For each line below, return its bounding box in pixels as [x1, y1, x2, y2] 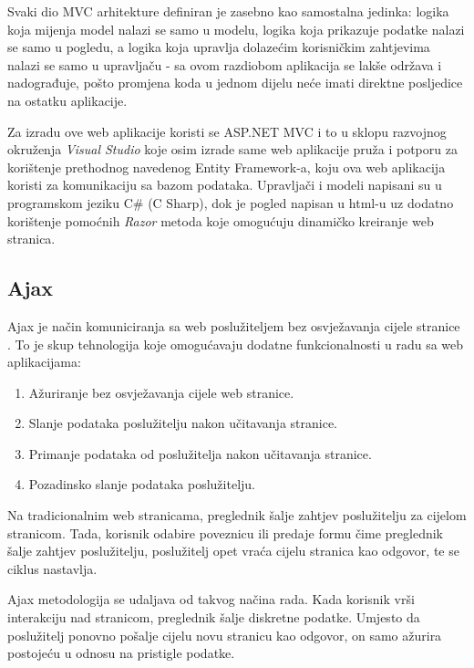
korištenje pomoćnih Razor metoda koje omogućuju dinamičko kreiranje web [7, 211, 434, 230]
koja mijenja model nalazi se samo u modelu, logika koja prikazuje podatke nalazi [7, 19, 465, 38]
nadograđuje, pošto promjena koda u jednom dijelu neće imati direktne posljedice [7, 73, 463, 92]
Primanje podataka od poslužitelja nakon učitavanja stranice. [28, 444, 372, 463]
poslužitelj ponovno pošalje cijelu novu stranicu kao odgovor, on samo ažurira [7, 625, 442, 644]
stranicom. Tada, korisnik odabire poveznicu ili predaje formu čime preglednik [7, 523, 443, 542]
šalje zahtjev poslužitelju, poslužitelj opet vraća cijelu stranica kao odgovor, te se [7, 541, 459, 560]
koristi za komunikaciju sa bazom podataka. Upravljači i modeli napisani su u [7, 175, 442, 194]
